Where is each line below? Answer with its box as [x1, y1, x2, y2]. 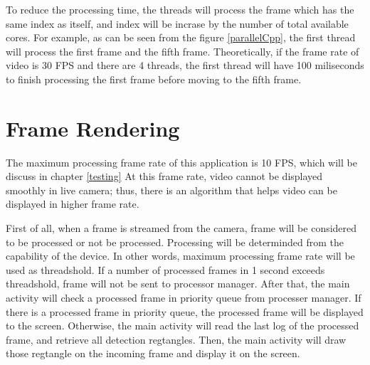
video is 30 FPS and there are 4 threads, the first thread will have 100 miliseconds [6, 58, 364, 73]
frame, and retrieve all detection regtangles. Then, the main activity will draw [6, 332, 347, 347]
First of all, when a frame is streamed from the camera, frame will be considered [6, 221, 357, 236]
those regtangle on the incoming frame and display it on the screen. [6, 346, 300, 361]
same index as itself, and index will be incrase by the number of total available [6, 16, 349, 31]
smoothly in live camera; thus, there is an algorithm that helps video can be [6, 182, 337, 197]
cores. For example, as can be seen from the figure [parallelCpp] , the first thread [6, 30, 356, 45]
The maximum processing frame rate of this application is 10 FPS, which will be [6, 154, 357, 169]
